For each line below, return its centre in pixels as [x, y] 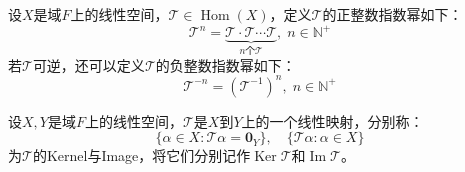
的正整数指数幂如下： [392, 14]
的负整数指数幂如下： [225, 64]
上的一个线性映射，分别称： [332, 120]
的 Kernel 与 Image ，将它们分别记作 [141, 155]
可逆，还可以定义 [88, 64]
